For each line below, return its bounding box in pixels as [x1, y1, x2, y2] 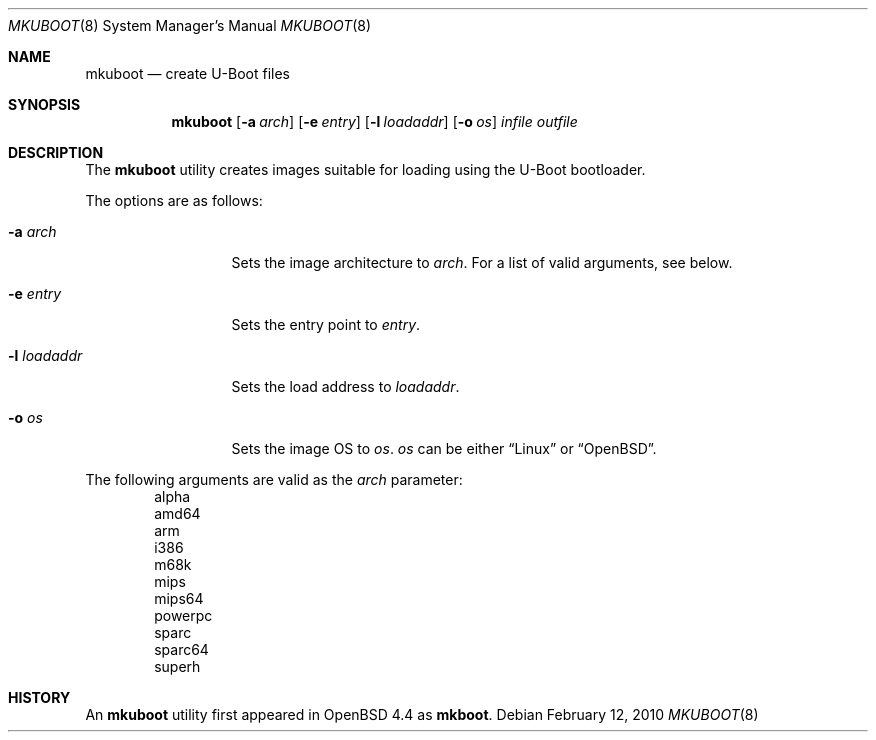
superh [154, 658, 201, 675]
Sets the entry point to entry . [231, 316, 421, 333]
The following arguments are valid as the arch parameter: [85, 471, 463, 488]
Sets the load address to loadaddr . [231, 378, 460, 395]
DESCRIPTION [8, 144, 104, 161]
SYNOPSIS [8, 96, 81, 113]
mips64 [154, 590, 204, 607]
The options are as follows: [85, 192, 263, 209]
